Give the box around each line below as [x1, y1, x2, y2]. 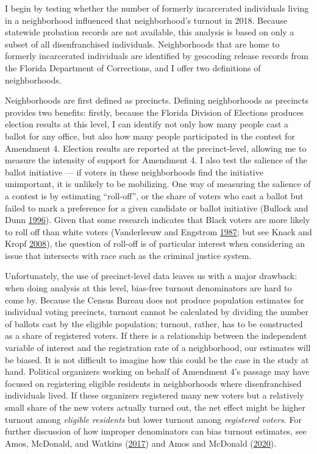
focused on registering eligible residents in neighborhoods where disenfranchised [5, 377, 302, 389]
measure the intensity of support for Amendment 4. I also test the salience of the [5, 154, 307, 166]
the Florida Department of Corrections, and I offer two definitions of [5, 61, 261, 74]
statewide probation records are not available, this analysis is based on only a [5, 26, 294, 38]
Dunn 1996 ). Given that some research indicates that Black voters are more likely [5, 213, 310, 226]
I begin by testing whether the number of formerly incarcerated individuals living [5, 2, 309, 14]
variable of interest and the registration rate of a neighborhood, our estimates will [5, 341, 311, 354]
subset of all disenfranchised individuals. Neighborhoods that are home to [5, 37, 280, 50]
